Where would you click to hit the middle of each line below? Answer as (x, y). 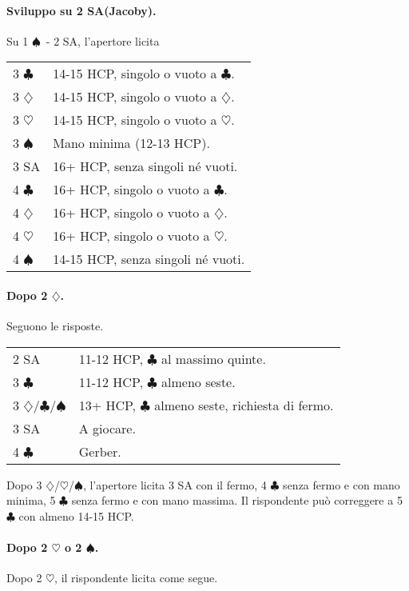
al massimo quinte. (214, 358)
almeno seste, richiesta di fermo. (244, 405)
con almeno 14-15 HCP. (76, 515)
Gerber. (100, 451)
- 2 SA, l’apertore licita (103, 40)
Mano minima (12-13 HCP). (131, 143)
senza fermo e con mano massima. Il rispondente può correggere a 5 (237, 500)
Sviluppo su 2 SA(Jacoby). (81, 10)
